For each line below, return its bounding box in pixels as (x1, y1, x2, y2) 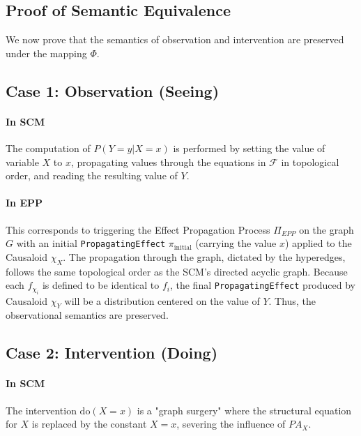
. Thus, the (268, 293, 316, 308)
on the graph (299, 222, 354, 236)
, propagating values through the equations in (70, 154, 266, 169)
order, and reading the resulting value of (6, 168, 178, 183)
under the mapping (6, 45, 87, 60)
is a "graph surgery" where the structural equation (137, 403, 352, 417)
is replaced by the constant (31, 416, 147, 431)
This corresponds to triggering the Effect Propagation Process (6, 222, 270, 236)
